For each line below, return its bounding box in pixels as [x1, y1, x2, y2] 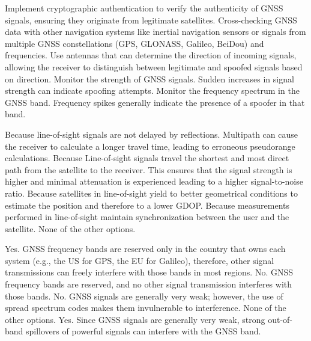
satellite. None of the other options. [5, 222, 136, 235]
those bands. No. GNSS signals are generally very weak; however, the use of [5, 289, 283, 302]
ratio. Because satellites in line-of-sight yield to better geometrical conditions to [5, 186, 298, 199]
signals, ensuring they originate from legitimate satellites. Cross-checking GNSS [5, 13, 297, 26]
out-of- [268, 313, 293, 325]
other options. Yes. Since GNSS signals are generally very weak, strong [5, 313, 265, 325]
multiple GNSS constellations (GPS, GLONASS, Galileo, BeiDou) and [5, 37, 264, 49]
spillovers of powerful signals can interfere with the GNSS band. [26, 325, 261, 337]
